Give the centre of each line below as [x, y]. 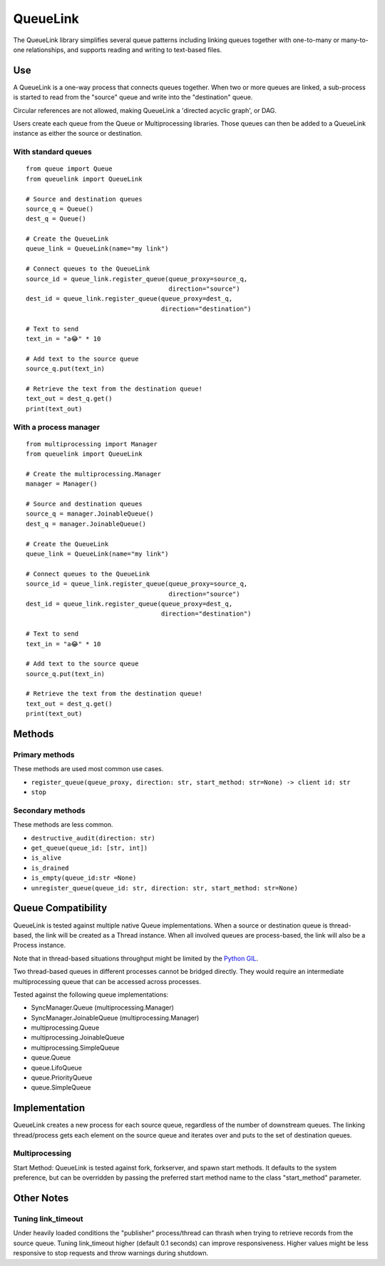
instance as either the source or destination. [78, 134]
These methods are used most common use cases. [88, 769]
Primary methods [44, 755]
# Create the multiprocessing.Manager [94, 474]
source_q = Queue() [60, 209]
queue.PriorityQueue [62, 1077]
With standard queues [53, 152]
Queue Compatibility [60, 908]
